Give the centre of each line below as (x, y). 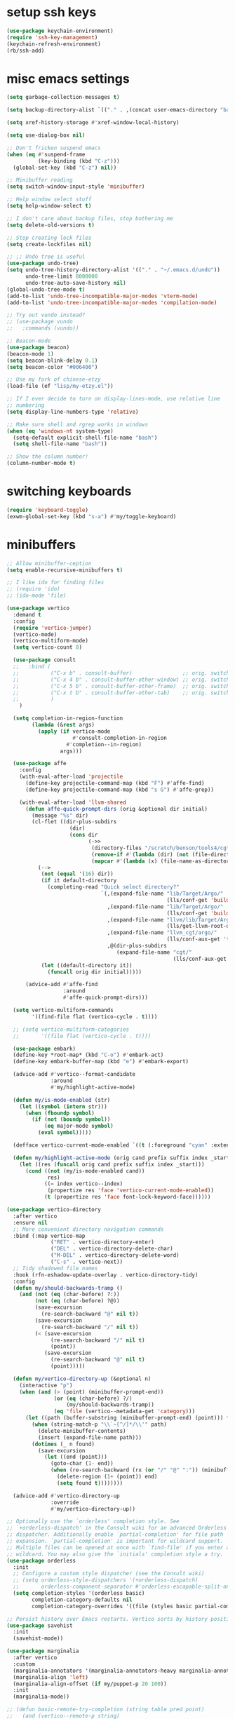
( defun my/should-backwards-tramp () (68, 1288)
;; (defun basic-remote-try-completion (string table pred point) (106, 1710)
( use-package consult (45, 660)
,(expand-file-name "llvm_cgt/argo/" (162, 933)
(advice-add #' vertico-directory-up (66, 1496)
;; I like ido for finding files (55, 583)
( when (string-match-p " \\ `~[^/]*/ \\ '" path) (100, 1424)
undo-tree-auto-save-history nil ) (76, 283)
